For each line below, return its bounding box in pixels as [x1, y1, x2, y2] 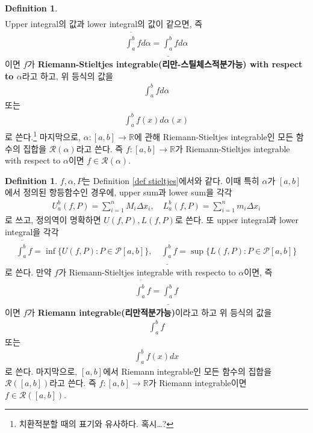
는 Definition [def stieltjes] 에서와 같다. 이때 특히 [82, 174, 259, 186]
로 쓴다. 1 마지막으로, [5, 129, 81, 143]
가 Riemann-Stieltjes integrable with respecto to [58, 265, 236, 278]
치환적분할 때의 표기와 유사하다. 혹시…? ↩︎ [19, 417, 174, 430]
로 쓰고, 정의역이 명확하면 [5, 213, 101, 226]
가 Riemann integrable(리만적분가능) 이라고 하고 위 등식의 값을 [27, 306, 272, 318]
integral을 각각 [5, 225, 59, 238]
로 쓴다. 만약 [5, 265, 52, 278]
